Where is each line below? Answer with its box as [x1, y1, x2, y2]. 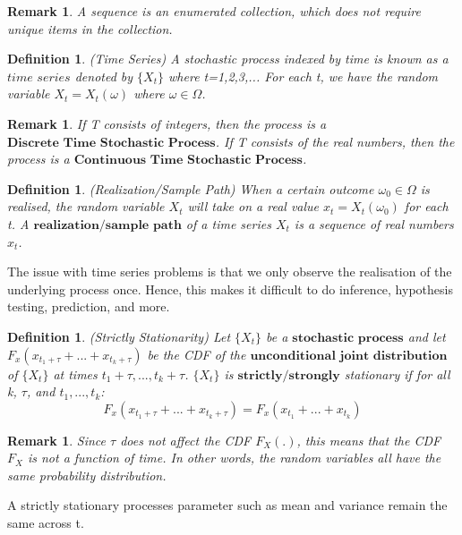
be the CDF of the [147, 344, 246, 363]
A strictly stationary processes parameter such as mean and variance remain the [7, 496, 448, 514]
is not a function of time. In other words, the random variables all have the [27, 448, 441, 467]
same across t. [7, 514, 84, 532]
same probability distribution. [7, 465, 167, 484]
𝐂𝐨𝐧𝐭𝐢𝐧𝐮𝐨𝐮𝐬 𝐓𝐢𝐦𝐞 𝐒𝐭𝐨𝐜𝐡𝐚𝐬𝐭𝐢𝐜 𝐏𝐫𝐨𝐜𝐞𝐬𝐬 [73, 154, 303, 167]
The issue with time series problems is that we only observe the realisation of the [7, 262, 452, 281]
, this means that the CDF [296, 430, 441, 449]
